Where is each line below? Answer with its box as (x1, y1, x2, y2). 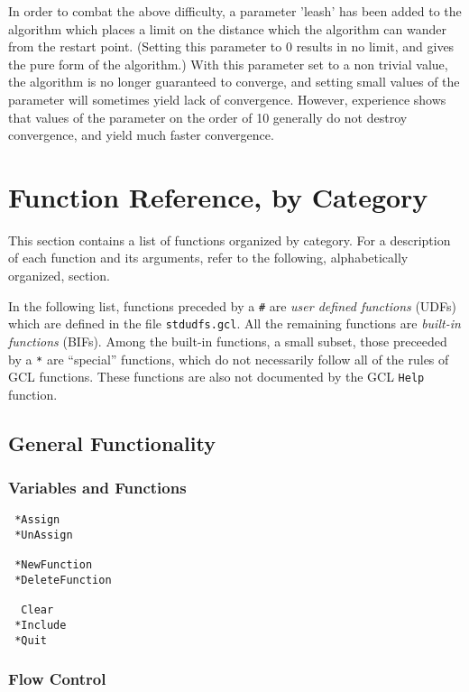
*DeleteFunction (14, 574, 112, 587)
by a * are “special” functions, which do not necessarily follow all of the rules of (8, 349, 449, 368)
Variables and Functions (8, 476, 187, 499)
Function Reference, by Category (8, 178, 428, 215)
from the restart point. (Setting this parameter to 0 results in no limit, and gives (8, 37, 455, 56)
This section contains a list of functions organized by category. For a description (8, 230, 451, 249)
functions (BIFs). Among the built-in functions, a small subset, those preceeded (8, 331, 447, 350)
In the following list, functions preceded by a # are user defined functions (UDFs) (8, 296, 456, 315)
